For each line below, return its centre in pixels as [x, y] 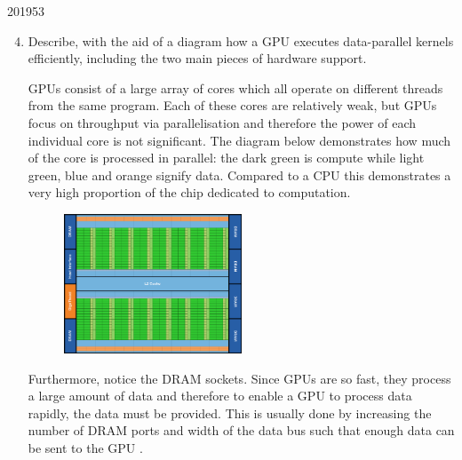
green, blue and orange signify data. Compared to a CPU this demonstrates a [239, 174]
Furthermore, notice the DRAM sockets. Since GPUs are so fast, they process [239, 378]
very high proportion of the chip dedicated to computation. [189, 192]
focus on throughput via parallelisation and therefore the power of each [222, 122]
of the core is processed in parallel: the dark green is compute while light [226, 158]
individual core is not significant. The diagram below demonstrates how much [239, 140]
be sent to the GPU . [85, 447]
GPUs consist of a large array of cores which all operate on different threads [235, 87]
